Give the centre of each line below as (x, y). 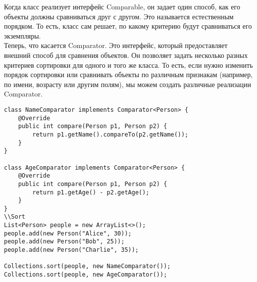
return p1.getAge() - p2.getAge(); (91, 192)
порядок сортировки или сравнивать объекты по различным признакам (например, (128, 74)
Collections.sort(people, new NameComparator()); (87, 266)
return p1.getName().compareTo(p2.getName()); (110, 134)
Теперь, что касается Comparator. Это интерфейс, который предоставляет (116, 45)
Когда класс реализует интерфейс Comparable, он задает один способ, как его (122, 6)
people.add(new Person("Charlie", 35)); (72, 250)
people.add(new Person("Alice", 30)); (68, 233)
